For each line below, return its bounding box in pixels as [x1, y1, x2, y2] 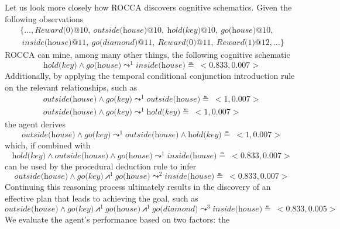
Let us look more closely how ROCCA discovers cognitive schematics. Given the [5, 1, 292, 13]
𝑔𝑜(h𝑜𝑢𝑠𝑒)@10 [221, 26, 271, 35]
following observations [5, 12, 84, 25]
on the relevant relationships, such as [5, 81, 138, 93]
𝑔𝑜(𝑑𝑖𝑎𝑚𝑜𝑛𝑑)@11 [91, 39, 153, 47]
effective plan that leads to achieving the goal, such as [5, 192, 198, 204]
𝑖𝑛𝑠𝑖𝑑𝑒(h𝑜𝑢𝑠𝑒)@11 [22, 39, 87, 47]
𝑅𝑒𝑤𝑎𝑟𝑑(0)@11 [157, 39, 211, 47]
